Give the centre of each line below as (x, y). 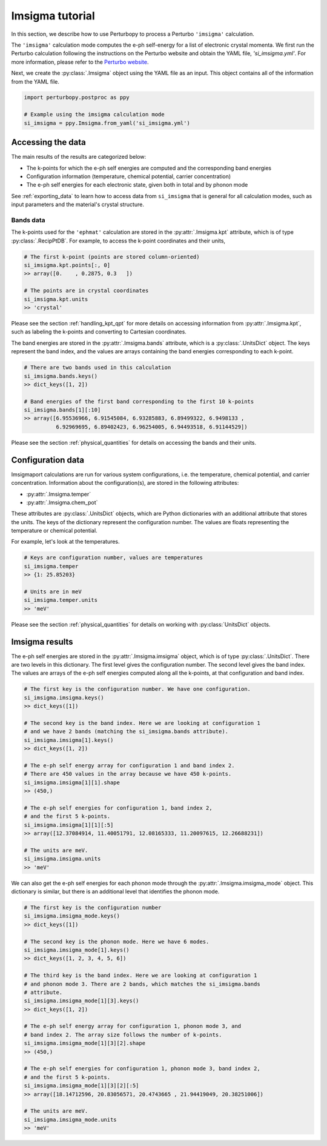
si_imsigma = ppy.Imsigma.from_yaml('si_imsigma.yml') (107, 123)
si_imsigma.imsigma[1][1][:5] (69, 825)
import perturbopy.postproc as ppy (77, 98)
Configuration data (48, 460)
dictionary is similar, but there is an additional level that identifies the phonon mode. (115, 891)
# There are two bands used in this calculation (97, 368)
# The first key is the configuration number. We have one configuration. (137, 689)
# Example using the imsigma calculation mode (94, 115)
